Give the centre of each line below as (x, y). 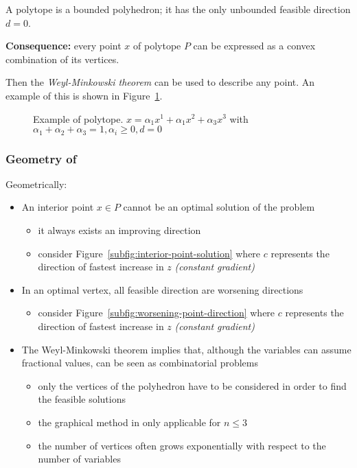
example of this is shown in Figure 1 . (84, 95)
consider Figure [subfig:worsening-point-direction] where (157, 313)
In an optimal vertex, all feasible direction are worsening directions (162, 289)
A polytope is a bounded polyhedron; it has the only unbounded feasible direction (178, 9)
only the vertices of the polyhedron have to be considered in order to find (192, 385)
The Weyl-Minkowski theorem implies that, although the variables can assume (186, 349)
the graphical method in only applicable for (129, 422)
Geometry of (41, 158)
